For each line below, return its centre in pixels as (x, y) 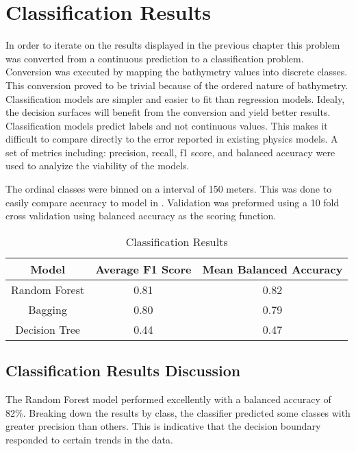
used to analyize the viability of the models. (98, 166)
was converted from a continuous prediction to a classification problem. (155, 58)
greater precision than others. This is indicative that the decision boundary (163, 426)
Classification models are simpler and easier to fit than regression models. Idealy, (175, 98)
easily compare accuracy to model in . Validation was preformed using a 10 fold (173, 202)
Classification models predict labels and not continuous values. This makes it (167, 125)
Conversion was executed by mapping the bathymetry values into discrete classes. (177, 72)
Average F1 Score (143, 269)
